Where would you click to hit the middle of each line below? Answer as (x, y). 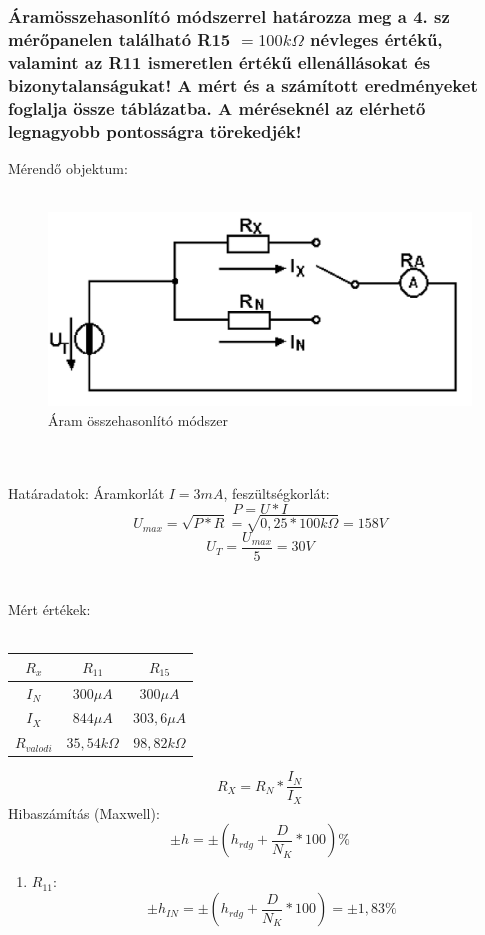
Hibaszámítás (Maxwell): (84, 812)
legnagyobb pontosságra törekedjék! (155, 130)
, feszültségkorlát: (276, 492)
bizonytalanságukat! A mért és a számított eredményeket (243, 84)
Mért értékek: (49, 609)
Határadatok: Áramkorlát (86, 492)
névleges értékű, (376, 38)
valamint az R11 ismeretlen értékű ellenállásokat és (219, 61)
